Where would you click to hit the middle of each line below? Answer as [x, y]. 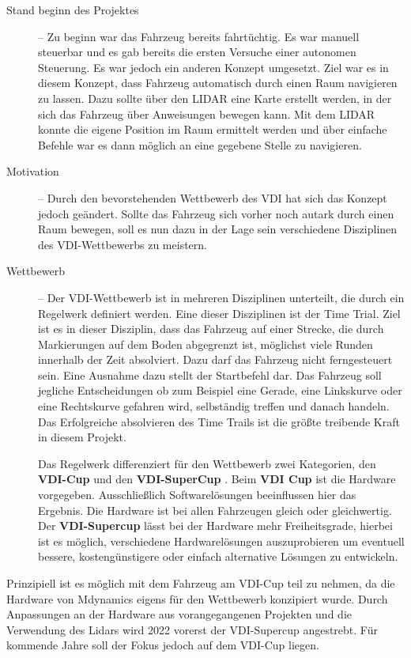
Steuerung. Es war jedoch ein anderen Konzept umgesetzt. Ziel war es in [213, 67]
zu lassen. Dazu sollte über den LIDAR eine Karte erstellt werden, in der [215, 98]
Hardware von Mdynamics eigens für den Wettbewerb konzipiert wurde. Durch [197, 598]
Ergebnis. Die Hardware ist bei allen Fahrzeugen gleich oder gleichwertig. [215, 510]
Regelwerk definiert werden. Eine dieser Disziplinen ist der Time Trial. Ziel [219, 313]
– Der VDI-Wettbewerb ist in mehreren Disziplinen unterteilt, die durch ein [221, 297]
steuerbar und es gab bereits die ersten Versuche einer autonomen [197, 52]
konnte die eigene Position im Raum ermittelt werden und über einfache [213, 129]
